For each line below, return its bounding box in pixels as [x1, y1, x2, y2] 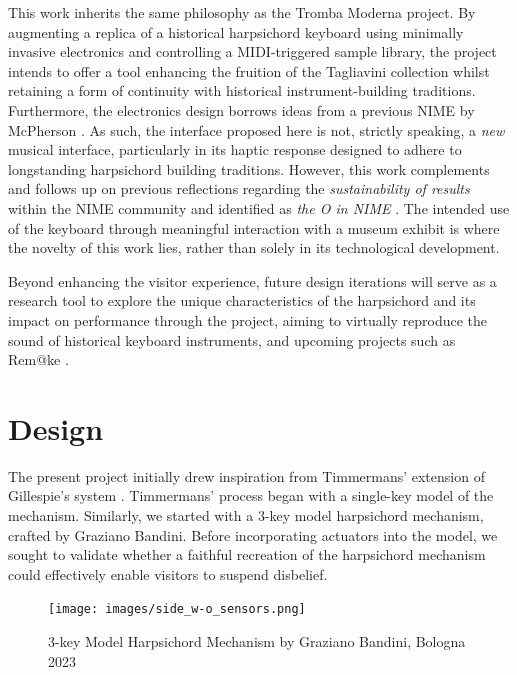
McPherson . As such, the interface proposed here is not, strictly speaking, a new [8, 119, 505, 140]
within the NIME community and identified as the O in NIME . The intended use [8, 197, 510, 218]
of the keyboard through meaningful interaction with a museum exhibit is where [8, 217, 500, 238]
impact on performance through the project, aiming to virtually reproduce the [8, 309, 488, 330]
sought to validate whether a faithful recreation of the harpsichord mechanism [8, 544, 486, 565]
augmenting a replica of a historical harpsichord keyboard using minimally [8, 21, 464, 42]
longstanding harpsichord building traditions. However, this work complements [8, 158, 490, 179]
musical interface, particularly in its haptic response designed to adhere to [8, 139, 462, 160]
